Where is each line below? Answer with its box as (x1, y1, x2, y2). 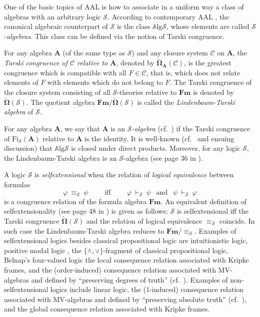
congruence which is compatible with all (4, 67, 126, 77)
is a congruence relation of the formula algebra (4, 196, 147, 206)
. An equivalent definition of (160, 196, 247, 206)
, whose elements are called (166, 21, 249, 31)
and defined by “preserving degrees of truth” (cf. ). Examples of (31, 274, 228, 285)
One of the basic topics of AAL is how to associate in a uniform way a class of (4, 1, 244, 11)
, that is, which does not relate (146, 67, 240, 77)
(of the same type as (62, 47, 125, 58)
